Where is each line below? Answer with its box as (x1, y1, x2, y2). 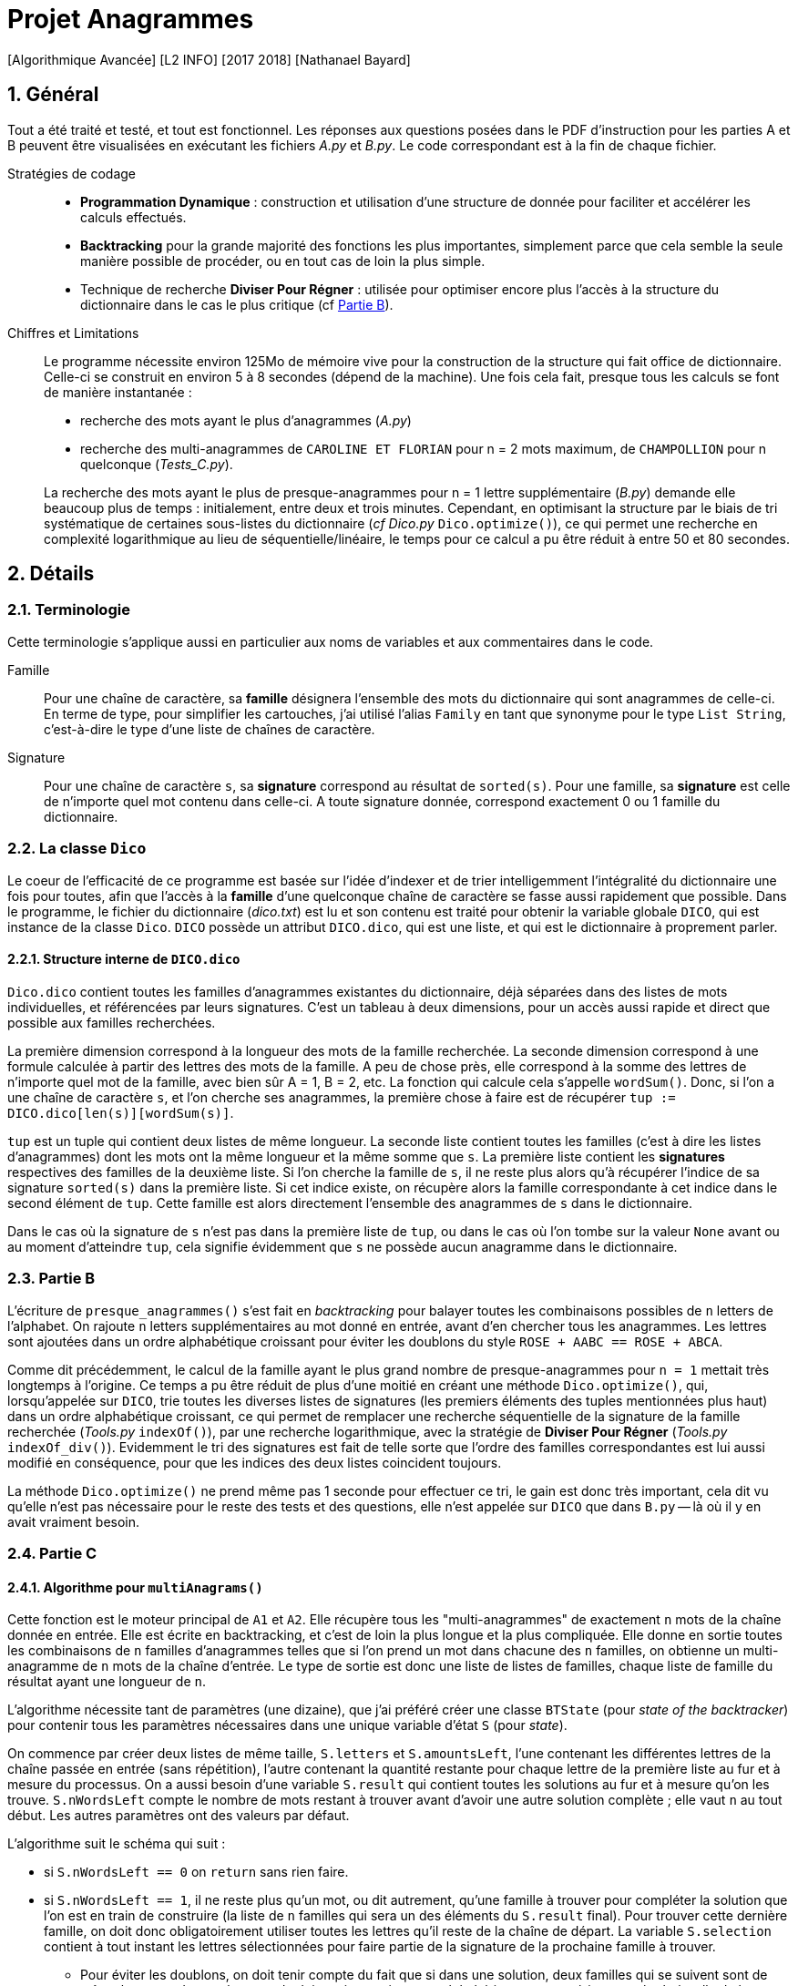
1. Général (7, 83, 99, 107)
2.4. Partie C (7, 1543, 97, 1562)
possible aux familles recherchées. (7, 1014, 216, 1030)
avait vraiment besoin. (7, 1513, 140, 1530)
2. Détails (7, 562, 95, 586)
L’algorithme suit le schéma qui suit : (7, 1836, 226, 1852)
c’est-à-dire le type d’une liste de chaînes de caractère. (44, 721, 375, 737)
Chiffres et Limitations (7, 324, 139, 341)
